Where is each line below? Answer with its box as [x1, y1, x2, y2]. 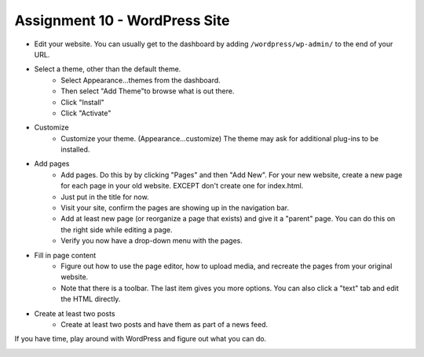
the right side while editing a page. [60, 224, 173, 235]
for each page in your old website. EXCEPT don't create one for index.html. [60, 181, 304, 191]
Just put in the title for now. [60, 192, 149, 202]
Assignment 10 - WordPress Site [14, 12, 230, 29]
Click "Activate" [60, 108, 111, 118]
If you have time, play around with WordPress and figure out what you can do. [14, 334, 267, 344]
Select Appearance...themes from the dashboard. [60, 75, 221, 85]
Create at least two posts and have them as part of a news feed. [60, 319, 269, 329]
